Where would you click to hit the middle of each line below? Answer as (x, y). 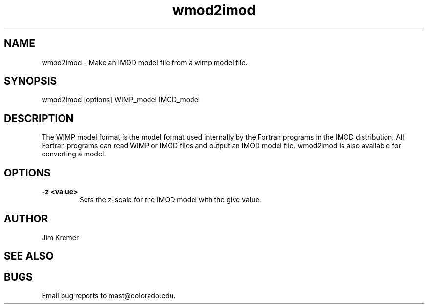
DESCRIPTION (39, 118)
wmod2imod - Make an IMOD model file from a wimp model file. (145, 62)
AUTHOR (26, 219)
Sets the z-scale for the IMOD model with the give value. (170, 200)
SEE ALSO (29, 256)
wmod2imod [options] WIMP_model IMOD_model (121, 100)
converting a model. (74, 154)
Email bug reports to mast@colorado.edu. (109, 296)
